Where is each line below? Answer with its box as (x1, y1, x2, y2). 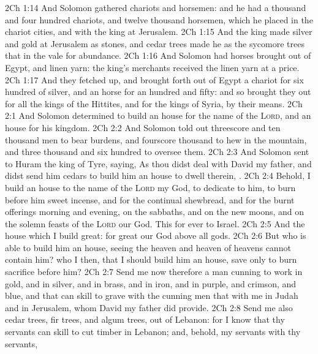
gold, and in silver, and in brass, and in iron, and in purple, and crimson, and (5, 277, 297, 290)
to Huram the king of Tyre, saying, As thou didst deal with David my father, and (5, 157, 312, 170)
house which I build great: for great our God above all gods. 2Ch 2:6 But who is (5, 229, 306, 242)
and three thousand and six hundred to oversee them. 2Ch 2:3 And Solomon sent (5, 145, 309, 158)
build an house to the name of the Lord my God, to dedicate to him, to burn (5, 181, 296, 194)
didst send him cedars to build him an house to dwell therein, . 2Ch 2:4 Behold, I (5, 169, 311, 182)
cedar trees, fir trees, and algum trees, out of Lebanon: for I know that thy (5, 313, 285, 326)
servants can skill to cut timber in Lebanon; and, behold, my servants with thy (5, 325, 301, 338)
